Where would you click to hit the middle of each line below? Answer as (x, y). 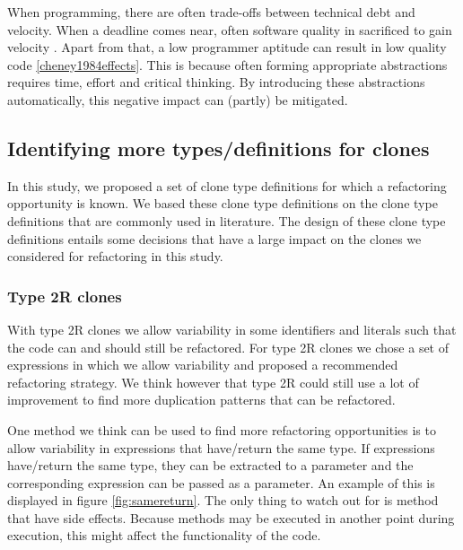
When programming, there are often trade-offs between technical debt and (211, 12)
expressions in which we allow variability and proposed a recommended (203, 365)
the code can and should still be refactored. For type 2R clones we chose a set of (228, 347)
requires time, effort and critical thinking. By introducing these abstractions (216, 82)
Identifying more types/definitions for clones (218, 148)
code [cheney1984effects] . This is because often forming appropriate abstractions (227, 64)
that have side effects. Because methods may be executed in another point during (231, 517)
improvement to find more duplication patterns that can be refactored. (201, 400)
